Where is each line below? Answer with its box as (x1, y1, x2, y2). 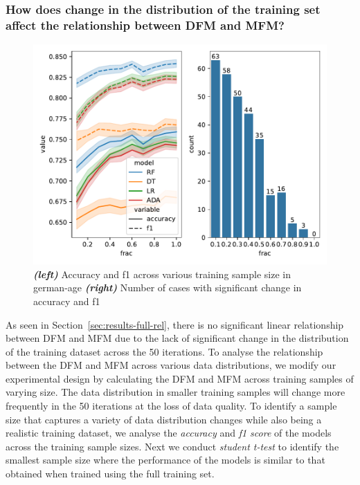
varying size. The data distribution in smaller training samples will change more (6, 385, 345, 399)
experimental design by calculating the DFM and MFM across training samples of (6, 371, 354, 385)
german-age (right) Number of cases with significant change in (33, 280, 302, 295)
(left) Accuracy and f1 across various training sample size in (33, 266, 291, 281)
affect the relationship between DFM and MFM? (6, 16, 285, 33)
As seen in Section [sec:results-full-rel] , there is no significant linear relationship (6, 317, 344, 331)
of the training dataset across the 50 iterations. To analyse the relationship (6, 344, 323, 358)
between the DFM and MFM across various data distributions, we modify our (6, 358, 336, 372)
